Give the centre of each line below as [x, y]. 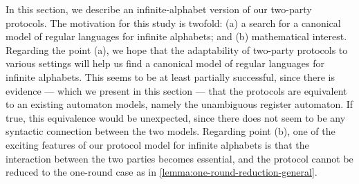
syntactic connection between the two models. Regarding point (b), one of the [171, 131]
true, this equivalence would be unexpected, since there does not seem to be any [176, 117]
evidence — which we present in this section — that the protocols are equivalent [176, 90]
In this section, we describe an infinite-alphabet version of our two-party [159, 9]
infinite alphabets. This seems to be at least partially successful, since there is [171, 76]
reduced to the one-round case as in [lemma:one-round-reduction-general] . [162, 172]
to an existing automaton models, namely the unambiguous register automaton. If [179, 104]
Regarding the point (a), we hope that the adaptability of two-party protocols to [177, 49]
